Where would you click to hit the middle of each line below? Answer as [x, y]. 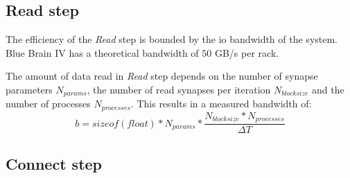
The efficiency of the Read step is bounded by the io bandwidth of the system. [172, 39]
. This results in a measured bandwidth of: [221, 104]
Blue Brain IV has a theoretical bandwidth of [102, 52]
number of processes [48, 104]
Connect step [54, 163]
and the [328, 89]
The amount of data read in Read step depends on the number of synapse [162, 76]
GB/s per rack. [247, 52]
